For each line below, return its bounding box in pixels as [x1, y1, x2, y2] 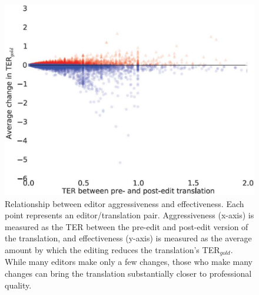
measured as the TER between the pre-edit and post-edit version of [5, 220, 248, 232]
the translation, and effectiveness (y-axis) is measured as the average [5, 232, 252, 244]
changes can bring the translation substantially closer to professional [5, 267, 252, 279]
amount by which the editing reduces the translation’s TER [5, 243, 220, 255]
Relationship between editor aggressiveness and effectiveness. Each [5, 197, 244, 209]
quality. [5, 278, 32, 291]
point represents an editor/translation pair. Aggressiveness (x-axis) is [5, 209, 254, 221]
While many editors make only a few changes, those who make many [5, 255, 253, 268]
